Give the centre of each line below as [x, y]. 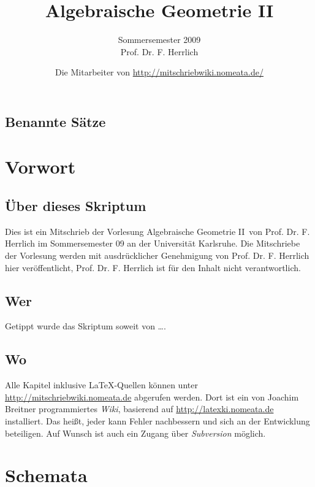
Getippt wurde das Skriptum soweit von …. [85, 326]
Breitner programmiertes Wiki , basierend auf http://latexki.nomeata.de [139, 409]
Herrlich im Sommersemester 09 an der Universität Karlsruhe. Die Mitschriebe [153, 243]
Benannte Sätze [55, 121]
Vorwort [40, 167]
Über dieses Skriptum [76, 206]
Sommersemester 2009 [159, 40]
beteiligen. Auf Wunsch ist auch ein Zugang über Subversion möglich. [135, 433]
